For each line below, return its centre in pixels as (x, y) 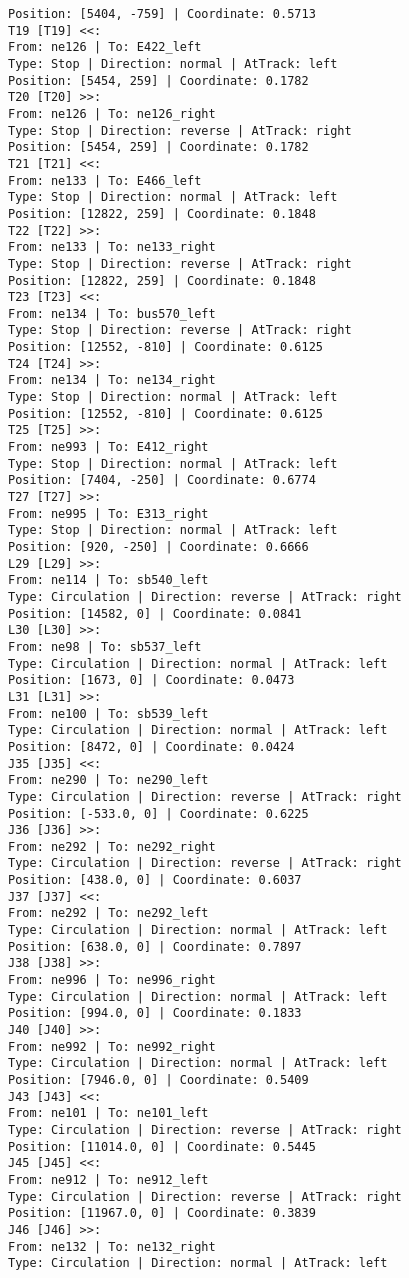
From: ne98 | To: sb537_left (105, 646)
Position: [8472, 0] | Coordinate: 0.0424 (151, 746)
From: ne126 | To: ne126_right (112, 113)
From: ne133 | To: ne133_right (112, 247)
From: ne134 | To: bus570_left (112, 313)
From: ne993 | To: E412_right (108, 447)
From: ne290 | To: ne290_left (108, 780)
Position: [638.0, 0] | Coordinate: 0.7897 (155, 946)
